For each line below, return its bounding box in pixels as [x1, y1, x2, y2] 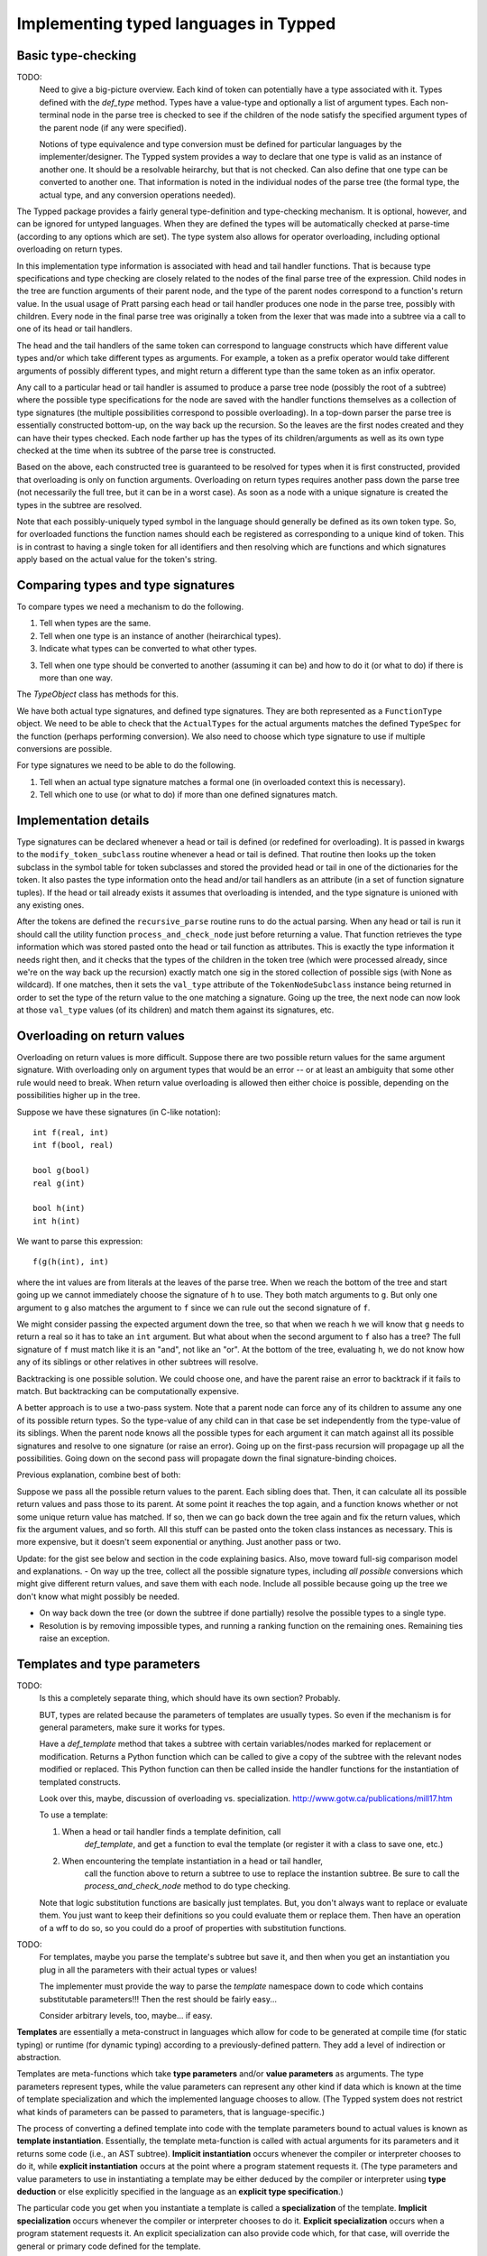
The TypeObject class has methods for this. [16, 689, 179, 699]
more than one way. [39, 672, 113, 683]
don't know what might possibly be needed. [16, 1591, 180, 1602]
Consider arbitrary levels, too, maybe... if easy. [39, 2010, 213, 2020]
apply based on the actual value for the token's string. [16, 554, 217, 565]
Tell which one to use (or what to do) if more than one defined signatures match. [39, 790, 338, 800]
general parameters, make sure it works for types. [39, 1722, 225, 1733]
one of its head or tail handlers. [16, 323, 133, 334]
